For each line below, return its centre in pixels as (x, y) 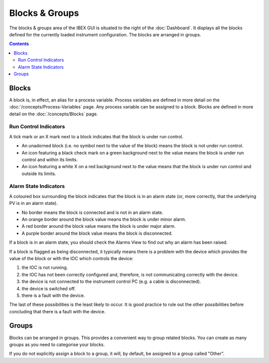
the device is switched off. (49, 288)
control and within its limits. (50, 160)
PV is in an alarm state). (34, 203)
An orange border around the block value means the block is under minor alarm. (104, 219)
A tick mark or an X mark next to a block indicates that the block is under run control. (96, 136)
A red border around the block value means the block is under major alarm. (99, 226)
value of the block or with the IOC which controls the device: (71, 258)
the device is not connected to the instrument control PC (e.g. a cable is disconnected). (111, 281)
